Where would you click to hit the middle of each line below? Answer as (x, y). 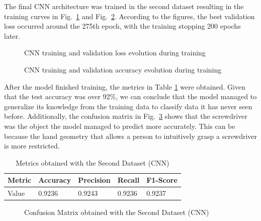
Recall (128, 180)
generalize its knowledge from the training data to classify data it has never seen (128, 106)
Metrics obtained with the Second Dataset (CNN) (93, 162)
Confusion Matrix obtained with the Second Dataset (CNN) (117, 212)
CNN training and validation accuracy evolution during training (123, 69)
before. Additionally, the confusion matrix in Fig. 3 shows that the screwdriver (126, 116)
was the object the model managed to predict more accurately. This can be (120, 126)
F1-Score (162, 180)
